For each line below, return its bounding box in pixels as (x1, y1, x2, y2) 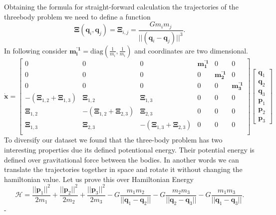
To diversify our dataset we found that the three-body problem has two (4, 134, 223, 145)
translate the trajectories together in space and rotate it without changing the (4, 164, 243, 174)
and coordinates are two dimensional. (134, 45, 248, 55)
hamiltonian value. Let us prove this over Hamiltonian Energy (4, 173, 194, 184)
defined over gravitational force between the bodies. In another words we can (4, 154, 239, 164)
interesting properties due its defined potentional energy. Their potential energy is (4, 144, 255, 155)
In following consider (4, 45, 67, 55)
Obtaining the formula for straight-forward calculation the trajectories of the (4, 1, 239, 11)
